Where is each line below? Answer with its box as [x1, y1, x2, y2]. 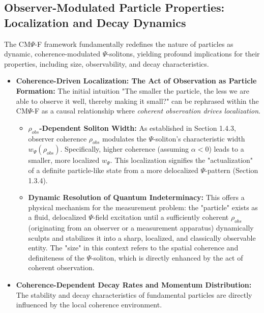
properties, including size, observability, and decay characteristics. [4, 58, 209, 69]
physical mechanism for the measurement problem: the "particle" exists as [28, 202, 258, 212]
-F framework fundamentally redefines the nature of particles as [35, 38, 233, 49]
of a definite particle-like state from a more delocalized [28, 164, 198, 175]
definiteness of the [28, 252, 84, 263]
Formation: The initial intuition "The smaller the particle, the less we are [16, 85, 249, 96]
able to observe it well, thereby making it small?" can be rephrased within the [16, 95, 259, 106]
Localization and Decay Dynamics [4, 14, 186, 30]
